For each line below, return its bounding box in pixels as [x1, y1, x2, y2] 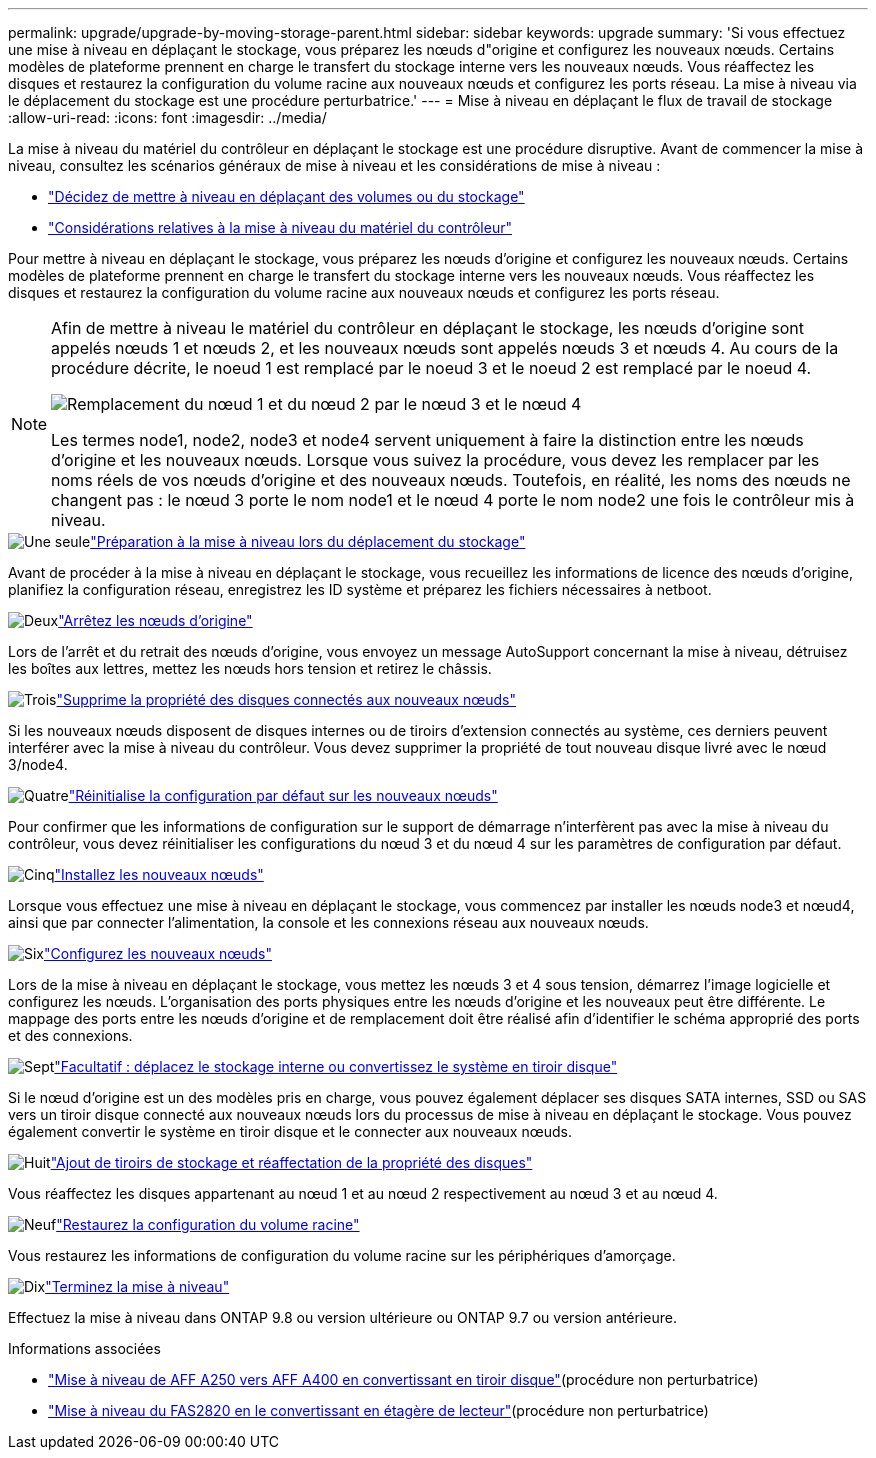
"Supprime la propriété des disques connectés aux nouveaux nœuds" [56, 691, 516, 708]
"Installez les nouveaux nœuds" [54, 866, 264, 883]
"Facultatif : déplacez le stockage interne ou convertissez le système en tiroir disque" [54, 1058, 618, 1075]
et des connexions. [8, 1027, 133, 1044]
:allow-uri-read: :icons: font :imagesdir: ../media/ [8, 109, 327, 126]
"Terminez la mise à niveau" [45, 1278, 230, 1295]
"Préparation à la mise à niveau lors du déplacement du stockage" [90, 533, 526, 550]
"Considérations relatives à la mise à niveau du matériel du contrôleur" [48, 219, 512, 236]
